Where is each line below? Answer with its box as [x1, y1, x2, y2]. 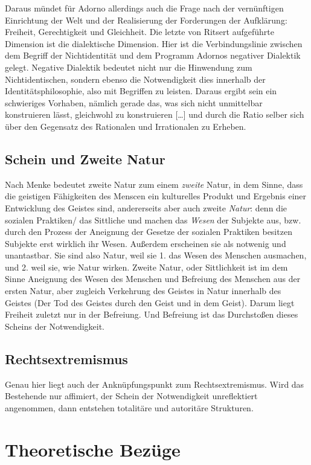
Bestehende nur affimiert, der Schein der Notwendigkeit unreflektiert [5, 390, 258, 402]
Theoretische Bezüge [5, 437, 181, 461]
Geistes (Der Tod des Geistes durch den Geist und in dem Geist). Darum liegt [5, 296, 295, 309]
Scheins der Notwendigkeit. [5, 319, 105, 332]
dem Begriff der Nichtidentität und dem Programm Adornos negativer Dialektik [5, 49, 301, 62]
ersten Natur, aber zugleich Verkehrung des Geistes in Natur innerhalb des [5, 284, 281, 297]
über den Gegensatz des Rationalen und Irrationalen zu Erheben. [5, 120, 246, 132]
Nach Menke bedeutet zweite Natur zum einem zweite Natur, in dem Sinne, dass [5, 178, 303, 190]
